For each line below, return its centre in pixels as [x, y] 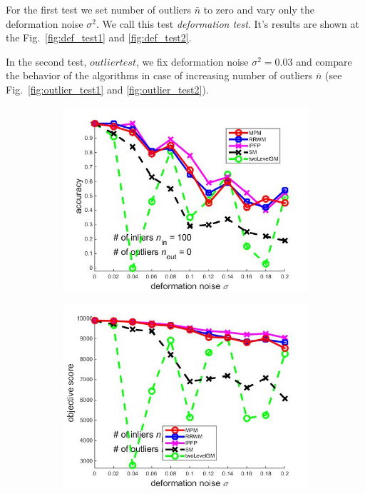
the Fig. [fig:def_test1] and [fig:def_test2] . [99, 37]
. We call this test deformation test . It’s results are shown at [227, 23]
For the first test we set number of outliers [99, 9]
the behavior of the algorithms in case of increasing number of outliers [159, 75]
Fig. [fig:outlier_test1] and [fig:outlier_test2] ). [107, 89]
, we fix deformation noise [192, 61]
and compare [324, 61]
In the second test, [46, 61]
